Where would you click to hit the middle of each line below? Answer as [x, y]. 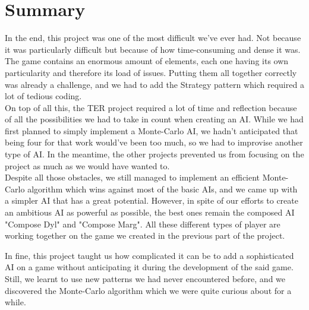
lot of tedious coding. [43, 96]
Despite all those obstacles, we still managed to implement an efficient [133, 177]
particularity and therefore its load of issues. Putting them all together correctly [151, 72]
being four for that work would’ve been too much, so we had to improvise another [154, 142]
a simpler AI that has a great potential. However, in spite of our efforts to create [152, 200]
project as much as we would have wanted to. [87, 165]
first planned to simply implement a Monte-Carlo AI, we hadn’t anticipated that [152, 130]
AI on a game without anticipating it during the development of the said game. [149, 267]
